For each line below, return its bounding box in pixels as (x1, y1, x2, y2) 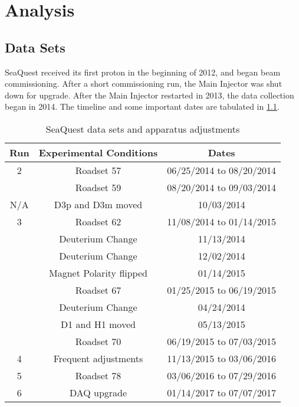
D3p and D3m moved (54, 197, 143, 211)
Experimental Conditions (38, 145, 158, 159)
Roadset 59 (75, 180, 121, 194)
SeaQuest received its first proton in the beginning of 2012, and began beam (5, 65, 281, 78)
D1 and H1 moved (61, 317, 136, 331)
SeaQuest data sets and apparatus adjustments (45, 122, 240, 136)
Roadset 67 (75, 283, 121, 297)
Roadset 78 (75, 368, 121, 382)
